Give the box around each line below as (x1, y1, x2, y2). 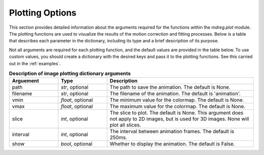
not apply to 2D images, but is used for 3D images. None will (110, 116, 249, 122)
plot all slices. (110, 122, 141, 129)
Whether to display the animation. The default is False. (110, 140, 235, 147)
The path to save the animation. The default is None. (110, 84, 231, 91)
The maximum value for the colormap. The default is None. (110, 103, 245, 110)
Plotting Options (9, 7, 77, 18)
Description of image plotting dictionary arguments (9, 70, 131, 77)
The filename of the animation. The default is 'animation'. (110, 90, 241, 97)
